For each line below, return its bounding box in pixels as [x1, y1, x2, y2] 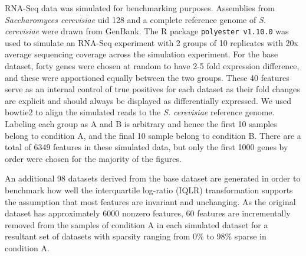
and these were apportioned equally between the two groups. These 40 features [5, 71, 289, 83]
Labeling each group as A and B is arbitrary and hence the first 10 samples [5, 118, 277, 129]
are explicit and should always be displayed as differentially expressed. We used [5, 94, 291, 106]
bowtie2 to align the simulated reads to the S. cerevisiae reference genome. [5, 106, 275, 118]
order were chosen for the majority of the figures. [5, 152, 182, 164]
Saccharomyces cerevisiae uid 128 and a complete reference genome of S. [5, 13, 266, 25]
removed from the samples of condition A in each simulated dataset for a [5, 218, 268, 231]
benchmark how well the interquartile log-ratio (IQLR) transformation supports [5, 183, 293, 196]
